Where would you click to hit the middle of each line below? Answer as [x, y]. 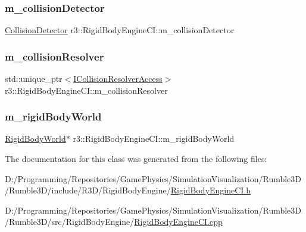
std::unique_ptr [34, 79]
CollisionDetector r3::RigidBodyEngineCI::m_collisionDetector [120, 30]
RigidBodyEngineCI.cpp [178, 222]
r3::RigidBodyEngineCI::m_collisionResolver [86, 90]
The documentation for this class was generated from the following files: [136, 159]
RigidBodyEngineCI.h [211, 190]
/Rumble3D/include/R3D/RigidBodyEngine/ [88, 190]
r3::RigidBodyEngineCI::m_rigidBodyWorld [154, 139]
